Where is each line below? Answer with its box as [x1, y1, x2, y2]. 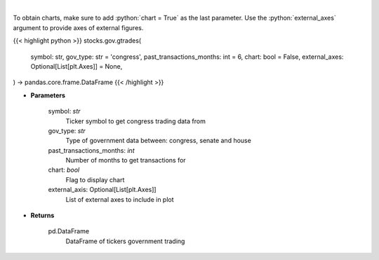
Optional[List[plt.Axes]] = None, [30, 62, 123, 70]
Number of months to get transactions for [65, 156, 186, 165]
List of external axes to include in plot [65, 195, 175, 203]
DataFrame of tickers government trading [65, 237, 185, 245]
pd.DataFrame [48, 227, 90, 235]
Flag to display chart [65, 175, 125, 184]
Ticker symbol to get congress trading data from [65, 116, 206, 125]
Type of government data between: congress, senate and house [65, 137, 252, 145]
